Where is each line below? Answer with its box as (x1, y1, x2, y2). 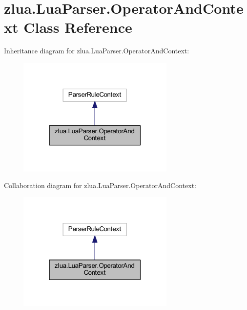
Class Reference (23, 17, 132, 37)
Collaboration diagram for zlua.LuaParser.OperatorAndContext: (4, 180, 196, 190)
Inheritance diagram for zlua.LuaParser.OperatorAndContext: (4, 46, 189, 56)
